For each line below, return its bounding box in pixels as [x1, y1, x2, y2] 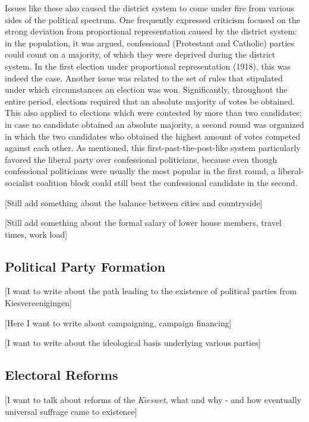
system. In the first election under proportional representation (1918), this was [5, 59, 291, 72]
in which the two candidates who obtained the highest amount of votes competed [5, 130, 301, 142]
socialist [5, 176, 34, 188]
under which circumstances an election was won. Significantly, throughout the [5, 83, 288, 96]
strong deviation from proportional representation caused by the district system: [5, 25, 297, 37]
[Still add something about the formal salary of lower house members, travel [5, 216, 282, 229]
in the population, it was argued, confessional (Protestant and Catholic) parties [5, 36, 294, 49]
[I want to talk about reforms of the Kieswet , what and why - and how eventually [5, 393, 301, 406]
